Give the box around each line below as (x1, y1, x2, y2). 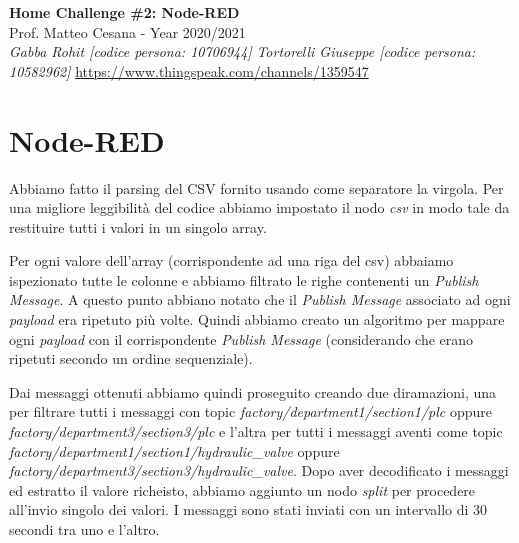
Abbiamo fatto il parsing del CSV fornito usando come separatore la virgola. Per (9, 177, 504, 198)
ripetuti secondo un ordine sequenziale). (9, 348, 253, 369)
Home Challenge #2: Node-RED (9, 2, 240, 22)
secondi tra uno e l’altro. (9, 519, 160, 539)
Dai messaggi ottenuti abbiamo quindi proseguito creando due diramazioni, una (9, 381, 497, 402)
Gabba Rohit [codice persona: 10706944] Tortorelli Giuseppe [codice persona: (9, 41, 476, 62)
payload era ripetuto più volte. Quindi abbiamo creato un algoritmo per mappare (9, 309, 505, 330)
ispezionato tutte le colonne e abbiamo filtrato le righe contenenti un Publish (9, 269, 479, 290)
